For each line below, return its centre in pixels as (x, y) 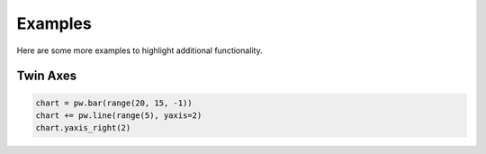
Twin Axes (47, 76)
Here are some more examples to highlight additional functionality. (139, 50)
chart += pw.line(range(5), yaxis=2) (119, 115)
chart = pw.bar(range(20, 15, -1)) (114, 103)
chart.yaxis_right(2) (83, 128)
